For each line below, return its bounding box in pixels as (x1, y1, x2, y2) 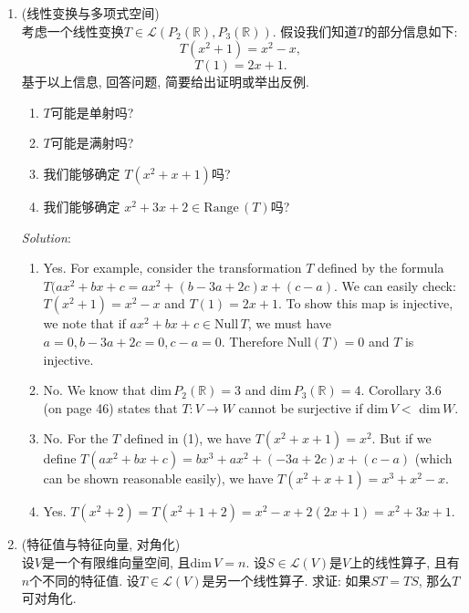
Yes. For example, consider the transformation (43, 258, 302, 277)
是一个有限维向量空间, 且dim (41, 552, 212, 571)
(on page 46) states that (43, 398, 178, 417)
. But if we (371, 429, 432, 448)
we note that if (43, 314, 126, 333)
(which (414, 449, 453, 468)
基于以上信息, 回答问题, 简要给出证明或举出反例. (21, 72, 309, 91)
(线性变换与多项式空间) (21, 4, 160, 22)
